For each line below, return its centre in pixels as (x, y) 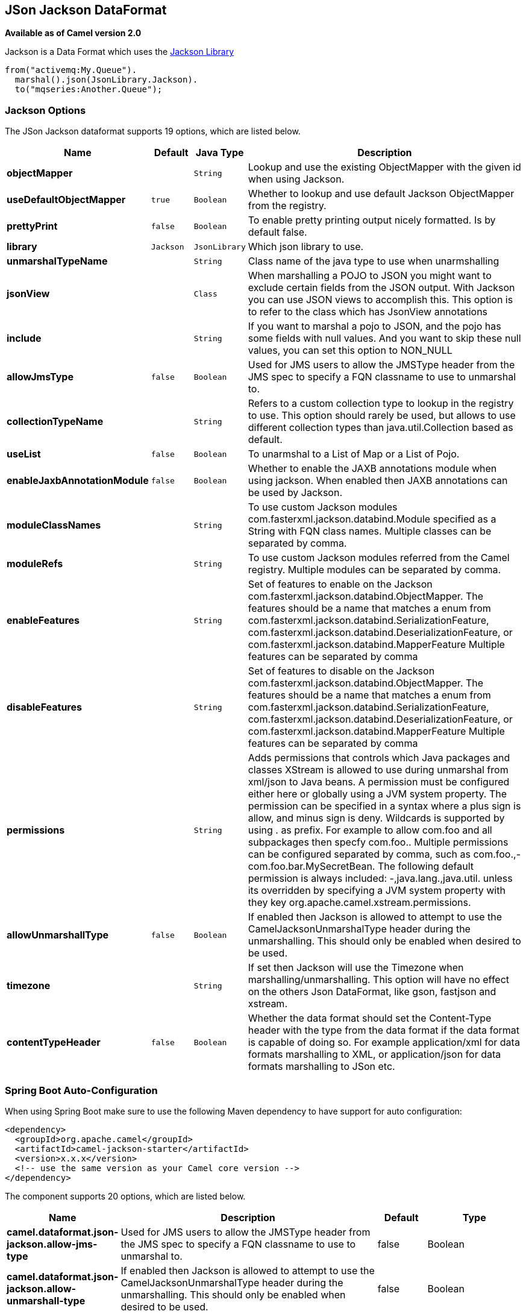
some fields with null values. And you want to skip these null (384, 338)
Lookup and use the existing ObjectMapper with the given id (384, 167)
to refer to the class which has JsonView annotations (368, 312)
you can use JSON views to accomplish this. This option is (380, 300)
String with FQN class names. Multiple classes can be (370, 531)
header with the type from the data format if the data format (384, 1030)
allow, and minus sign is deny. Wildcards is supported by (376, 818)
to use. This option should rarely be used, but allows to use (382, 416)
